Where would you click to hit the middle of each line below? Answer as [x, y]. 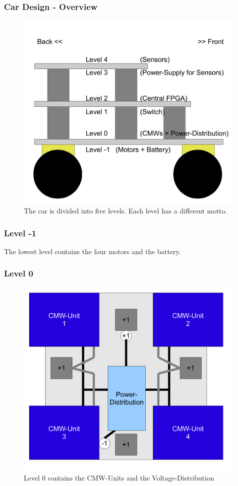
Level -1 [20, 233]
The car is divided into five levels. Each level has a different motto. [125, 211]
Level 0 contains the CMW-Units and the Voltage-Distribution [119, 477]
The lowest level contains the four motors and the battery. [92, 251]
